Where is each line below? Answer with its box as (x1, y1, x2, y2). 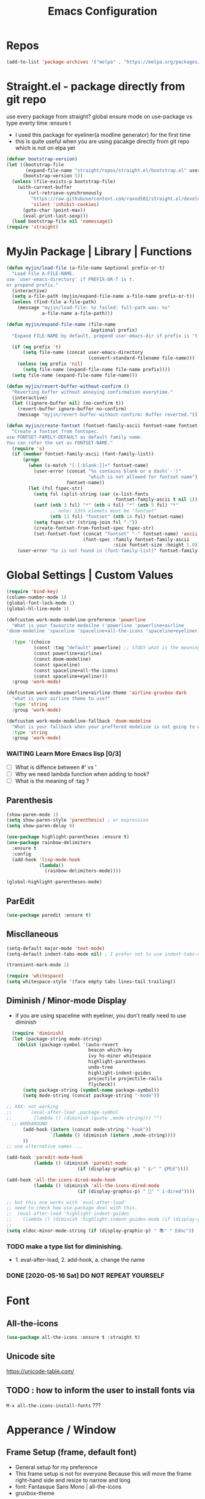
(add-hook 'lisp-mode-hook (12, 856, 81, 863)
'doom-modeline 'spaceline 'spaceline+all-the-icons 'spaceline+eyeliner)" (6, 628, 203, 634)
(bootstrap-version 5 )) (22, 173, 84, 179)
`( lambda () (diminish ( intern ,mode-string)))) (49, 1132, 176, 1138)
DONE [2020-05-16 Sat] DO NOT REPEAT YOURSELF (6, 1272, 165, 1280)
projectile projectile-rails (88, 1075, 163, 1081)
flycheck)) (88, 1081, 116, 1088)
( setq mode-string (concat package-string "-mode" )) (22, 1092, 160, 1099)
